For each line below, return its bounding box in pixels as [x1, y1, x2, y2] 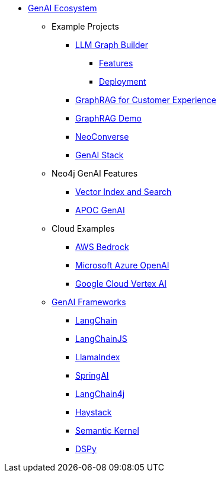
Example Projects [52, 21, 120, 31]
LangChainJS [75, 334, 127, 344]
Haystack [75, 407, 112, 417]
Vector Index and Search [75, 187, 172, 197]
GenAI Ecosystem [28, 3, 97, 13]
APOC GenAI [75, 205, 125, 215]
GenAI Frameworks [52, 297, 126, 307]
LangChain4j [75, 389, 125, 399]
